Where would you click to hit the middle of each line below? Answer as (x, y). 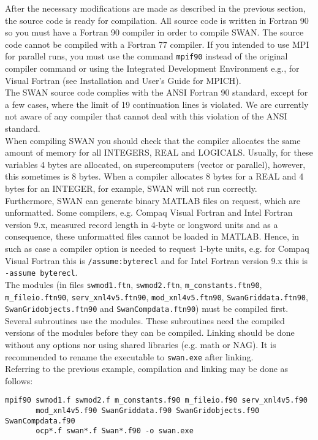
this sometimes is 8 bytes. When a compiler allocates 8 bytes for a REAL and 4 (154, 176)
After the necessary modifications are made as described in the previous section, (155, 8)
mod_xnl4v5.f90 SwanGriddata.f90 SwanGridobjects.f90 (148, 411)
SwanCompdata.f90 (40, 421)
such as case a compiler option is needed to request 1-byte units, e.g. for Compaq (157, 248)
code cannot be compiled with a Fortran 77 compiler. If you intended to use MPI (157, 44)
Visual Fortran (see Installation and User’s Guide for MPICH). (123, 80)
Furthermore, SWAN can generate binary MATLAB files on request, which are (153, 200)
